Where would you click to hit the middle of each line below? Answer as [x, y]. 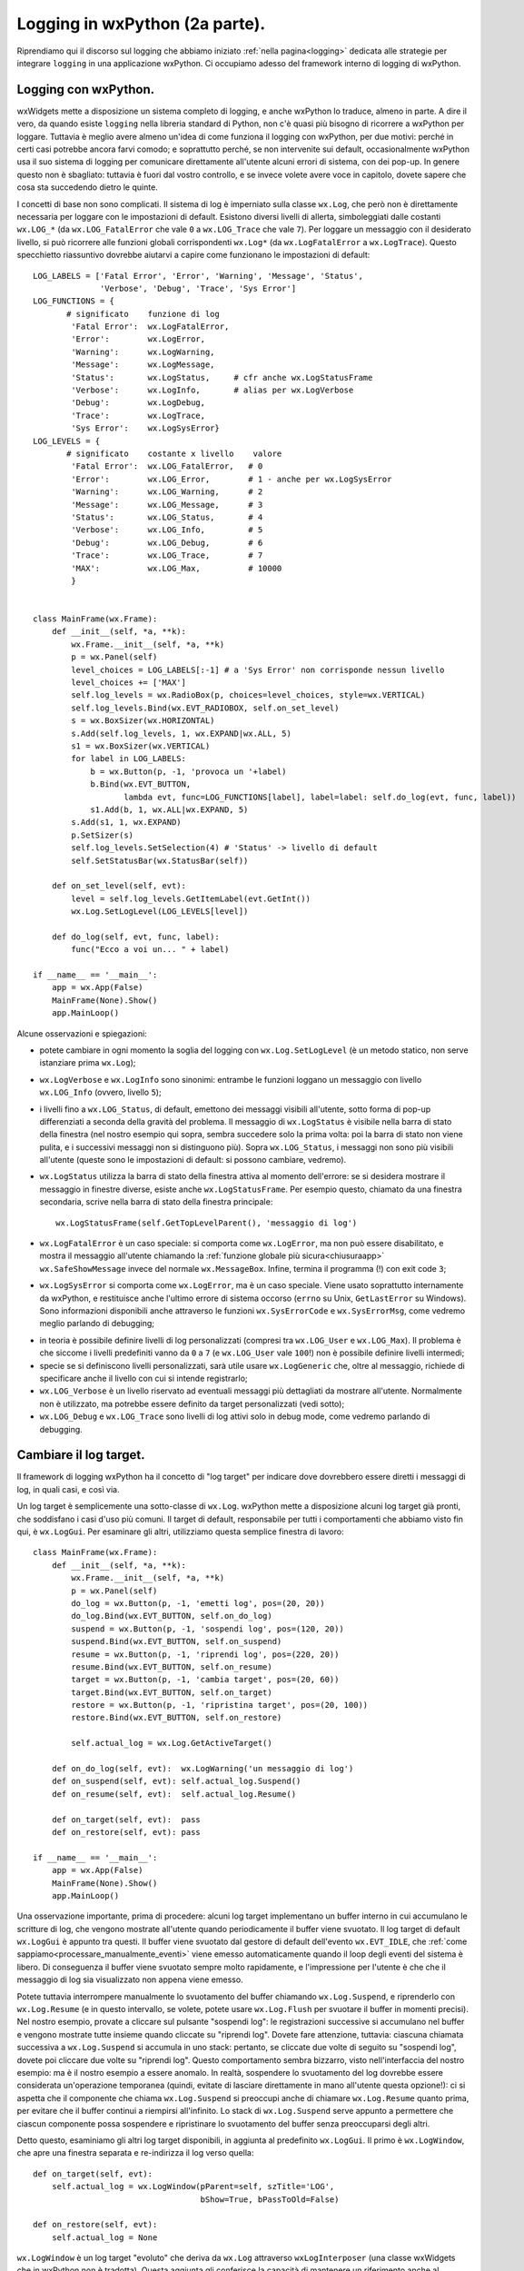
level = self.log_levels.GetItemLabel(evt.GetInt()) [191, 898]
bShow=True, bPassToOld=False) [270, 2199]
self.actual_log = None [104, 2237]
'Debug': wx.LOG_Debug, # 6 [167, 542]
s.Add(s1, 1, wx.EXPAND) [126, 823]
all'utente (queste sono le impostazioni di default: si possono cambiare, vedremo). [193, 1160]
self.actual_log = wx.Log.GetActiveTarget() [172, 1743]
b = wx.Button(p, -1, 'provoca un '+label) [188, 771]
